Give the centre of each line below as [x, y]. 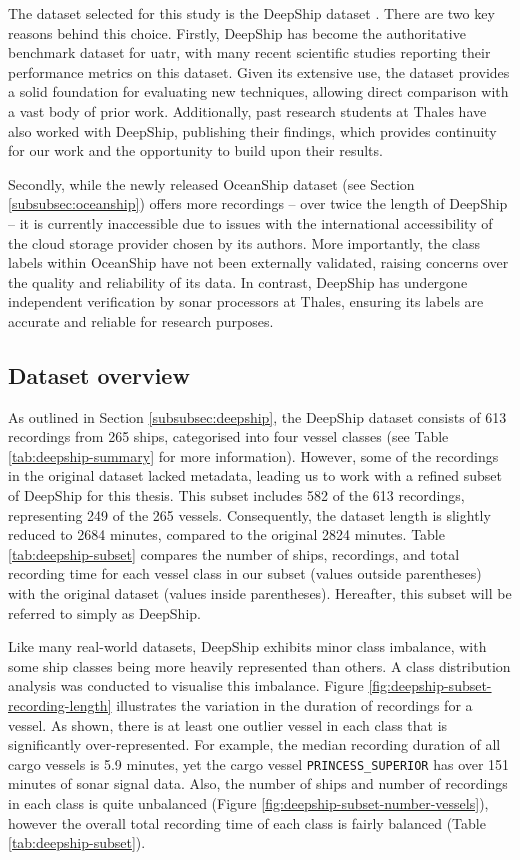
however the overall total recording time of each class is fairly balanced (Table [247, 822]
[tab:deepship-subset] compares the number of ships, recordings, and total [234, 553]
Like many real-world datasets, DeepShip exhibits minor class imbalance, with [247, 646]
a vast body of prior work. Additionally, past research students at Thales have [247, 110]
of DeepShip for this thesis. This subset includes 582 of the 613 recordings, [236, 495]
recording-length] [60, 705]
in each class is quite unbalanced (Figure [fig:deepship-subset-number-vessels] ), [248, 803]
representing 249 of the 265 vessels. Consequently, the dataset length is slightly [249, 514]
